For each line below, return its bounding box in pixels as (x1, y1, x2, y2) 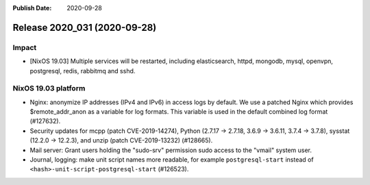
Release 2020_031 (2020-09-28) (12, 21, 157, 34)
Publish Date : (12, 4, 52, 12)
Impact (12, 42, 37, 52)
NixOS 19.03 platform (12, 84, 86, 93)
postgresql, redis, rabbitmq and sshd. (29, 66, 136, 75)
